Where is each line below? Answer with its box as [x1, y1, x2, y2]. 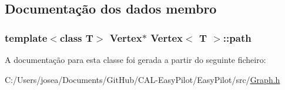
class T [59, 30, 93, 45]
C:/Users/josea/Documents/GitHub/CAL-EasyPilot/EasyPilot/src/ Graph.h [5, 73, 280, 85]
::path [223, 30, 252, 45]
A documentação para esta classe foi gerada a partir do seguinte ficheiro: [5, 54, 266, 65]
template [5, 30, 48, 45]
